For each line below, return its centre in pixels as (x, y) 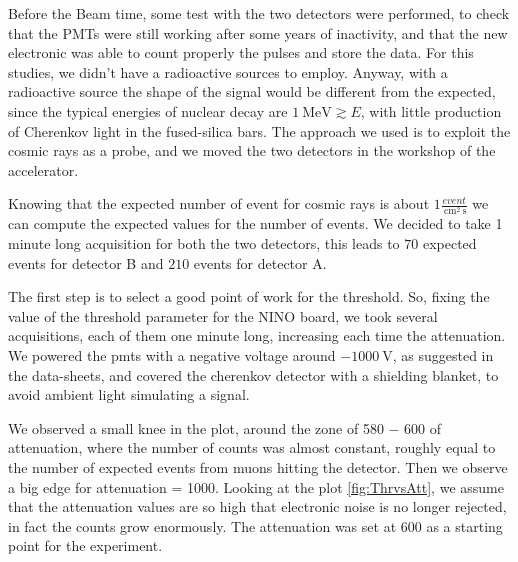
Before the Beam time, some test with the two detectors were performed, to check (259, 13)
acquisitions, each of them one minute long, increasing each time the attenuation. (257, 335)
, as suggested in (443, 355)
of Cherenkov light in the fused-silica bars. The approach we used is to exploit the (259, 130)
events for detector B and (86, 262)
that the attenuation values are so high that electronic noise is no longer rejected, (257, 506)
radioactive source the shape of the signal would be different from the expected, (252, 91)
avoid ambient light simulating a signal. (129, 394)
